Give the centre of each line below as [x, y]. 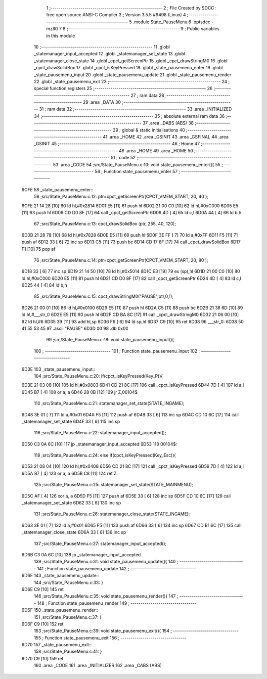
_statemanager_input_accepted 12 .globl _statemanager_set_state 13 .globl [110, 54]
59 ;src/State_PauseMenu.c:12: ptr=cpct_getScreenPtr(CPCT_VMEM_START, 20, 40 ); [121, 197]
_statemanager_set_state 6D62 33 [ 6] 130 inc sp [71, 503]
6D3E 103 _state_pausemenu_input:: [58, 369]
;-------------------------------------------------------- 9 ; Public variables [143, 29]
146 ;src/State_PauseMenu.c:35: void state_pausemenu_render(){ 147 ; [106, 596]
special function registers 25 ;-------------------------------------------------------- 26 [123, 89]
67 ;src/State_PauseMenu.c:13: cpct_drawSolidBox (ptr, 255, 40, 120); [105, 224]
